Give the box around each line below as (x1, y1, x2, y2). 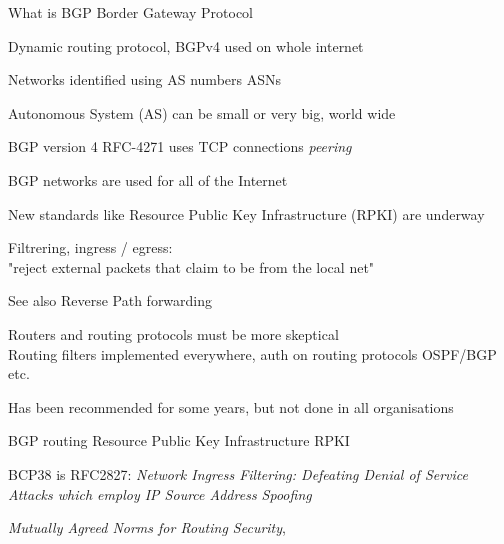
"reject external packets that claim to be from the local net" (8, 256, 375, 277)
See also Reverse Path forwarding (8, 290, 213, 311)
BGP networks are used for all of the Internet (8, 169, 288, 190)
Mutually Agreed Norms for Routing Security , (8, 517, 286, 538)
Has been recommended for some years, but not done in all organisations (8, 396, 454, 417)
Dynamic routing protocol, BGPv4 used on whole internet (8, 35, 364, 56)
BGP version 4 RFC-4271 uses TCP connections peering (8, 136, 352, 157)
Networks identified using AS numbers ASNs (8, 69, 281, 90)
